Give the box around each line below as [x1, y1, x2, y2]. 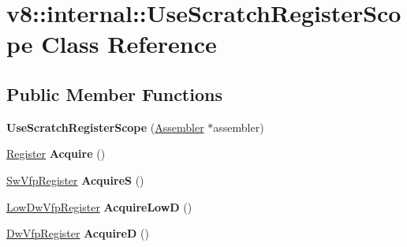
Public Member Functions [6, 81, 222, 106]
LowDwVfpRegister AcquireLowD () [6, 198, 192, 215]
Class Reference [41, 28, 217, 60]
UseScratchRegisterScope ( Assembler [6, 118, 204, 135]
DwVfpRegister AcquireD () [6, 225, 149, 241]
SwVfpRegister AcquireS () [6, 171, 144, 188]
